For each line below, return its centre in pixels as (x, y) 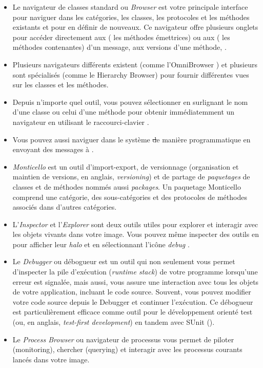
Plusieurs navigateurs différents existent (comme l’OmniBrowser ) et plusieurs (135, 64)
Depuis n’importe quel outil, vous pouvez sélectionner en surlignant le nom (130, 102)
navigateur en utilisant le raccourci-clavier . (81, 122)
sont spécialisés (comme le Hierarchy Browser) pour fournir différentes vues (131, 74)
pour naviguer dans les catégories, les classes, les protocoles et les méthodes (131, 17)
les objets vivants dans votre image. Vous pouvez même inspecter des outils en (136, 234)
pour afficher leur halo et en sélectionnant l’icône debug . (101, 244)
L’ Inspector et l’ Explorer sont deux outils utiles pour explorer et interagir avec (135, 224)
